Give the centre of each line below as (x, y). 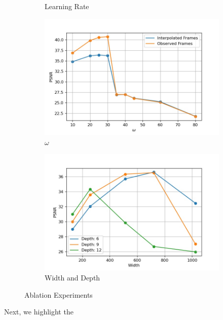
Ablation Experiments (59, 294)
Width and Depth (72, 278)
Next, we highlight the (39, 312)
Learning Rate (67, 6)
